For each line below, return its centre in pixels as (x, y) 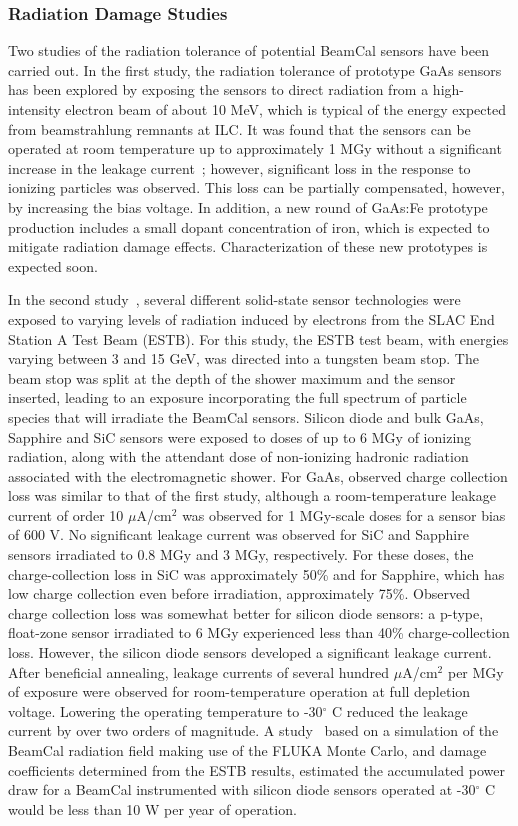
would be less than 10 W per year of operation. (152, 808)
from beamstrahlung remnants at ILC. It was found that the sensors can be (239, 128)
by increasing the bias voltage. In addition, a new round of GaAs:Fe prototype (248, 206)
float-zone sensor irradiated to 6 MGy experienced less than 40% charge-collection (259, 632)
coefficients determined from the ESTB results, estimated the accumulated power (257, 769)
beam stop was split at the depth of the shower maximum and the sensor (232, 377)
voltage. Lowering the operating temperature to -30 (165, 710)
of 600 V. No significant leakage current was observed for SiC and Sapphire (238, 534)
